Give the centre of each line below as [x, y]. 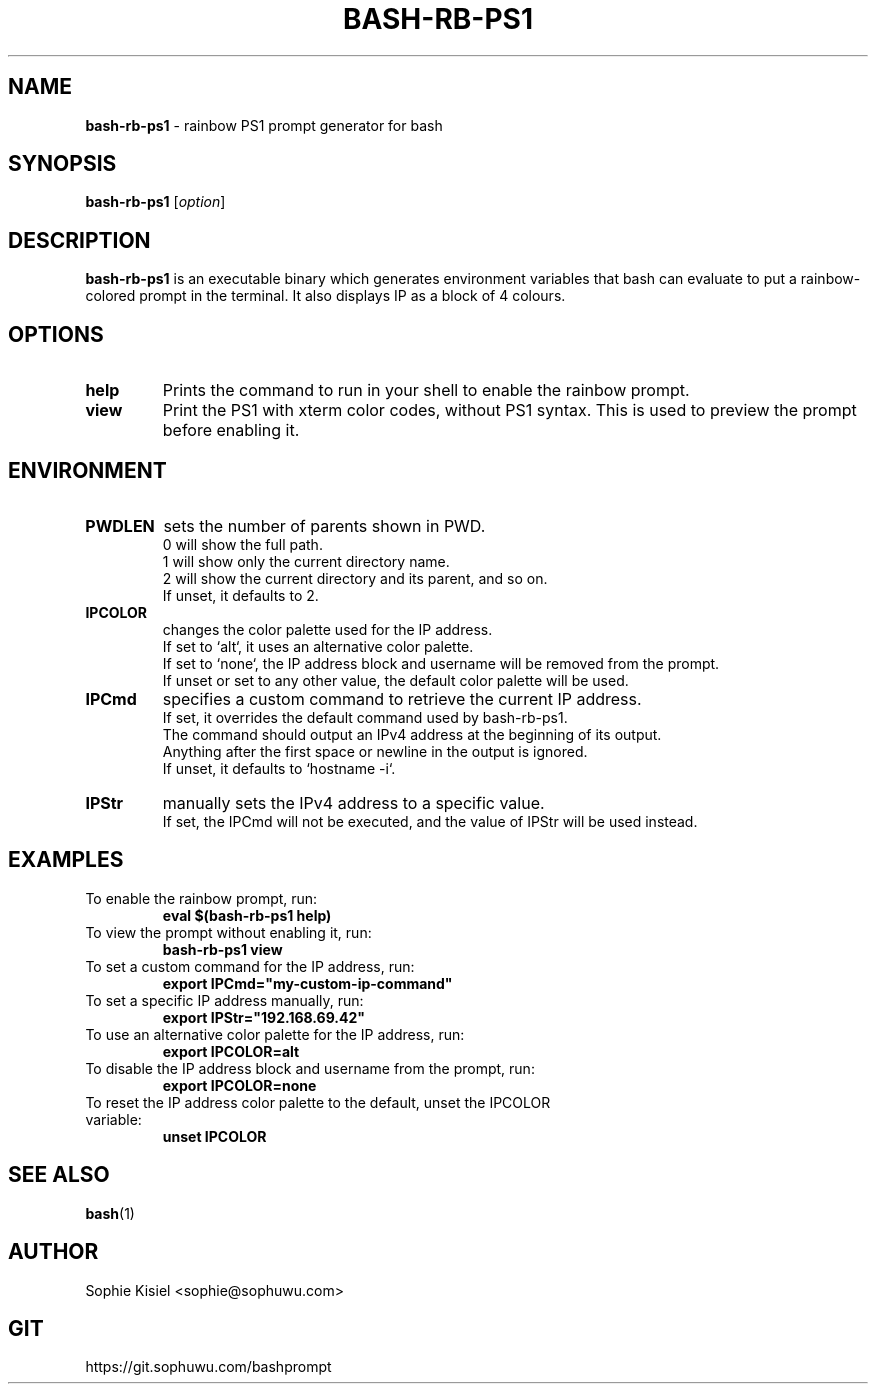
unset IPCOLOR [214, 1136]
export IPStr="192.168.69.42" [264, 1017]
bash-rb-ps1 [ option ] [155, 202]
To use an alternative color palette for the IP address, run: [275, 1034]
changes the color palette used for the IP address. [327, 629]
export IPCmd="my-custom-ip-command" [307, 983]
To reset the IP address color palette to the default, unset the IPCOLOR [318, 1102]
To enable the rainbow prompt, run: [201, 898]
